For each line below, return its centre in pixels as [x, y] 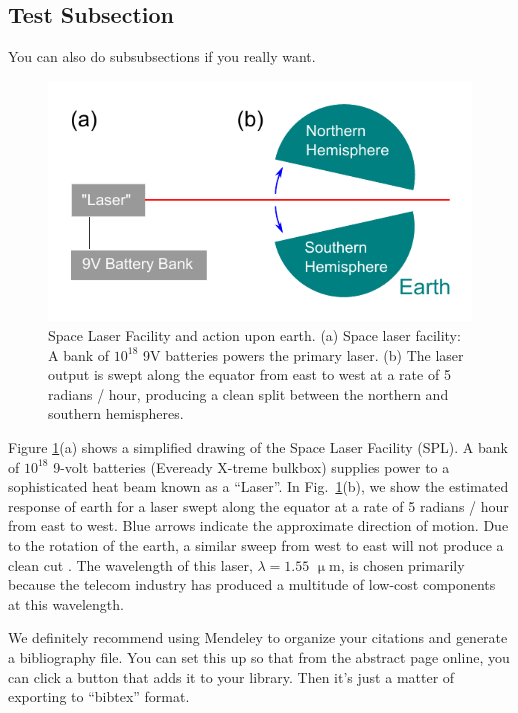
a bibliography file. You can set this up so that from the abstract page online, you [259, 656]
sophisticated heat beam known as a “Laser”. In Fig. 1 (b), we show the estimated [258, 486]
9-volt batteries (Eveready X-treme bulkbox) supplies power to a [251, 466]
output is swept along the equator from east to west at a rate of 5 [249, 374]
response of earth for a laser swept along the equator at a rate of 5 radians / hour [258, 505]
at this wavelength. [66, 603]
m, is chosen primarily [397, 564]
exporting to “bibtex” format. [99, 696]
